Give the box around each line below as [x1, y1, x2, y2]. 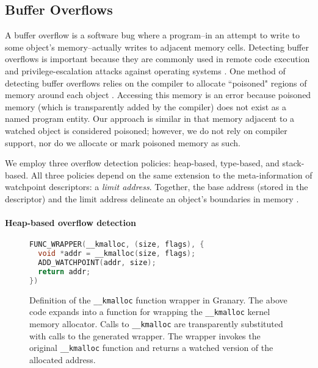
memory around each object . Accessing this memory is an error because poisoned [5, 88, 311, 101]
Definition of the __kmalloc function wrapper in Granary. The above [29, 293, 287, 306]
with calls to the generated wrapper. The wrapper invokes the [29, 329, 261, 342]
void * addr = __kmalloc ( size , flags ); [38, 249, 196, 258]
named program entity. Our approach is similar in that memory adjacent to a [5, 112, 295, 125]
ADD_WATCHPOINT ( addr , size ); [38, 258, 156, 267]
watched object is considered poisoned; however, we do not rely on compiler [5, 124, 287, 136]
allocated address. [29, 353, 96, 366]
